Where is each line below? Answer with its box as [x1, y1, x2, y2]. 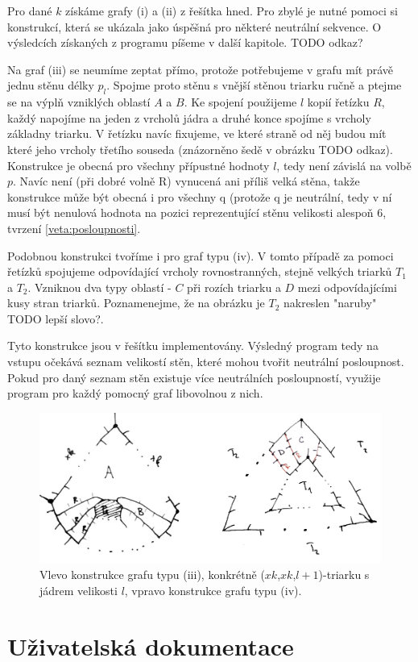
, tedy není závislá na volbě [276, 156, 412, 173]
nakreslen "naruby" [283, 294, 377, 311]
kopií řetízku [307, 94, 370, 110]
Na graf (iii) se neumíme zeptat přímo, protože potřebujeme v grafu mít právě [7, 60, 394, 77]
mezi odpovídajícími [297, 278, 397, 295]
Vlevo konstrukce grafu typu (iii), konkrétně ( [39, 566, 265, 583]
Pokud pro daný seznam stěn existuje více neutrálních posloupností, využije [7, 368, 381, 385]
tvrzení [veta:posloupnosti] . [7, 219, 141, 236]
